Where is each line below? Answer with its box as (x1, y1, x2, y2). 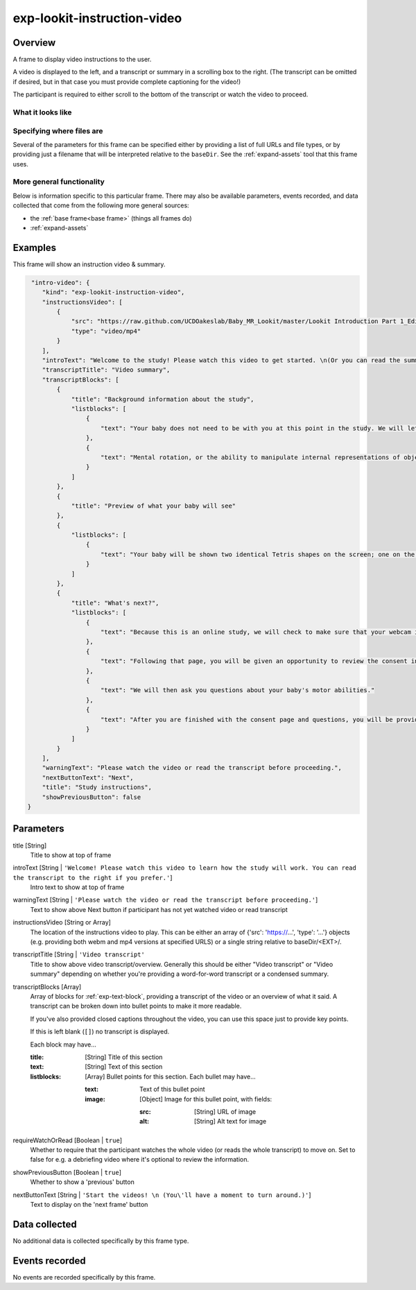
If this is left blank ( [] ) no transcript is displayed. (30, 1027, 170, 1036)
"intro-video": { (31, 278, 90, 286)
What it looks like (12, 108, 72, 117)
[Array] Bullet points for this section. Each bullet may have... (85, 1072, 256, 1081)
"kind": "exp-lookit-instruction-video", (42, 289, 185, 296)
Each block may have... (30, 1040, 96, 1049)
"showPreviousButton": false (42, 793, 141, 801)
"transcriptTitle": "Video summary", (42, 366, 171, 374)
